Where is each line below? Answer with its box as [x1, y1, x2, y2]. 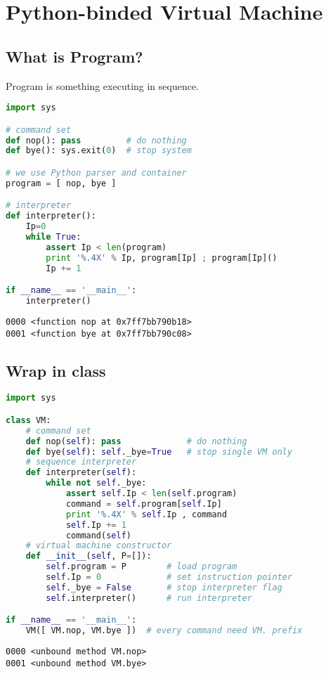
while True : [25, 232, 81, 242]
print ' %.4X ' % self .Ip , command [65, 509, 228, 519]
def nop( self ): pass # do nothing [25, 436, 247, 446]
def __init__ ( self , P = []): [25, 551, 152, 562]
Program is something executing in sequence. [6, 78, 199, 93]
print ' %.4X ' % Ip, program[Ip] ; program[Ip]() [46, 252, 277, 263]
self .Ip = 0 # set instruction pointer [46, 572, 293, 583]
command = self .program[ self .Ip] [65, 498, 222, 509]
